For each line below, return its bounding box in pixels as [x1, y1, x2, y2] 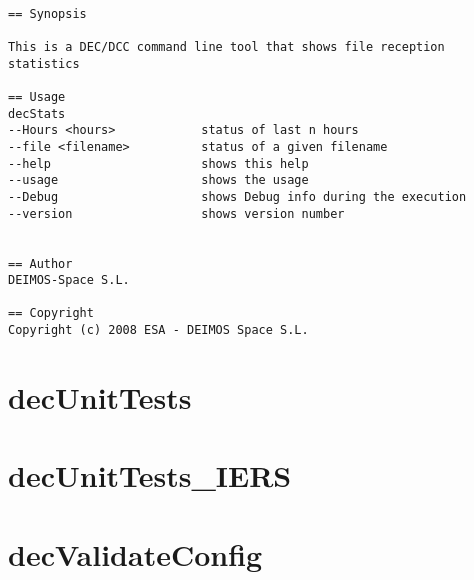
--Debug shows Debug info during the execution [8, 189, 467, 204]
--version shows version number [8, 206, 345, 221]
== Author [8, 256, 73, 271]
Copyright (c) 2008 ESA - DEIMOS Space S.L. [8, 323, 309, 338]
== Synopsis [8, 6, 87, 21]
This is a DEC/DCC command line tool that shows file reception [8, 39, 445, 54]
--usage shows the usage [8, 173, 309, 188]
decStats [8, 106, 66, 121]
